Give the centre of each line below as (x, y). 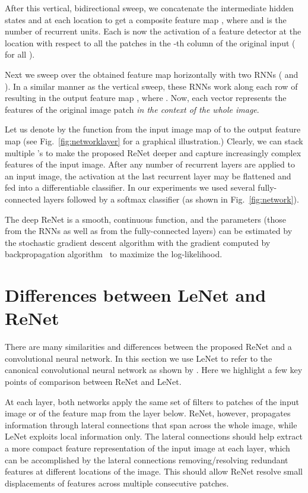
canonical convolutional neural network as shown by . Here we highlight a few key (154, 370)
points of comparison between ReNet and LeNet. (93, 381)
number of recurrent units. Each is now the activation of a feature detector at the (153, 31)
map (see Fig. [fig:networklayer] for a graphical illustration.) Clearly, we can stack (154, 140)
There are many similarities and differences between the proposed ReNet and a (148, 347)
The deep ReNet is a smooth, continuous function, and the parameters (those (145, 219)
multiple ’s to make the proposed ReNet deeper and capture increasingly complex (153, 152)
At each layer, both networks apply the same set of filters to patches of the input (152, 401)
